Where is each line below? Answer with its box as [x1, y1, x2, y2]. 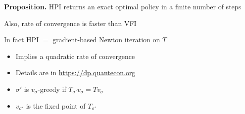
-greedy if [38, 84, 66, 94]
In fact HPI [4, 34, 39, 45]
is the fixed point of [26, 100, 86, 111]
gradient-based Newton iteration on [52, 34, 160, 45]
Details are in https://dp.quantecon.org [15, 67, 136, 78]
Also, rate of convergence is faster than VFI [4, 18, 137, 28]
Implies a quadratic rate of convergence [15, 51, 135, 61]
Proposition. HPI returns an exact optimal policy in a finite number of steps [4, 1, 242, 11]
